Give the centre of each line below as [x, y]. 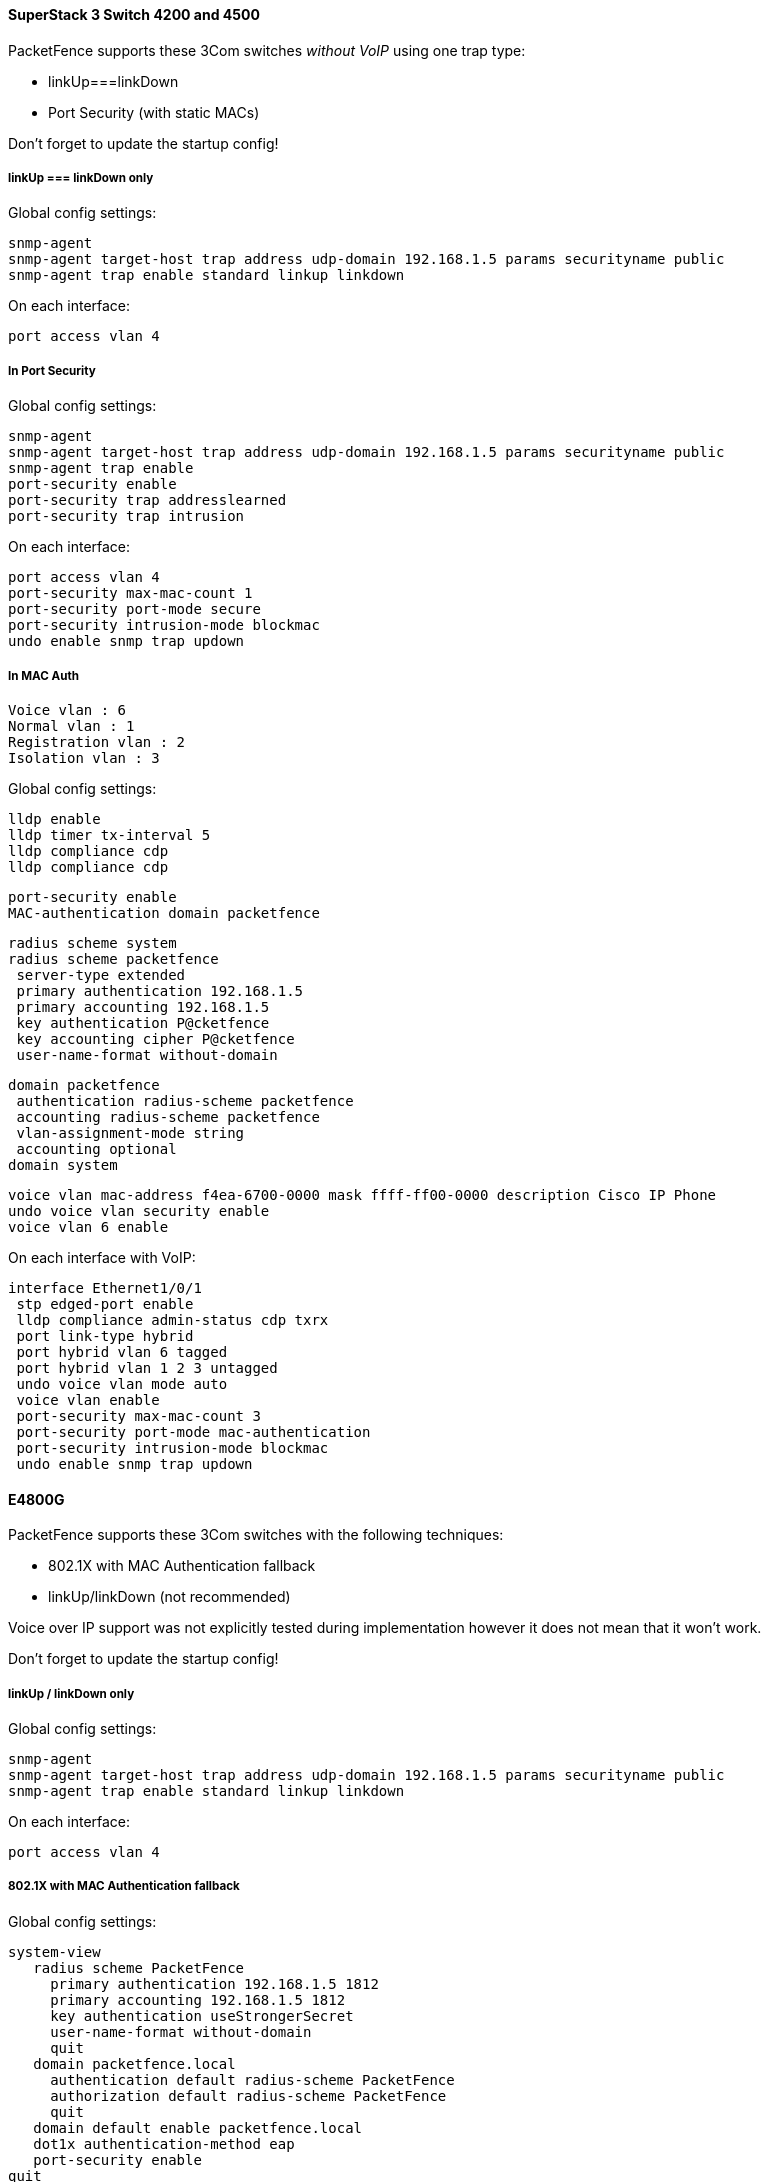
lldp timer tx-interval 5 [109, 834]
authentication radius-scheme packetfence [185, 1100]
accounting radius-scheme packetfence [168, 1116]
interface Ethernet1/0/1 [105, 1287]
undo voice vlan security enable [139, 1210]
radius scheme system [92, 942]
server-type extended [101, 974]
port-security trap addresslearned [147, 500]
